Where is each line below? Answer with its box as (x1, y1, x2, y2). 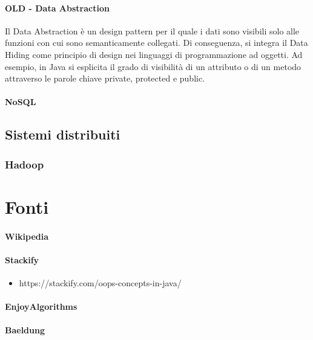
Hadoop (5, 156, 44, 172)
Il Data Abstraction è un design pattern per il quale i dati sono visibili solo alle (5, 24, 300, 37)
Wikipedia (5, 229, 49, 242)
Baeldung (5, 324, 45, 336)
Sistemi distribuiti (5, 125, 120, 144)
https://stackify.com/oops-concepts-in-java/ (19, 276, 182, 289)
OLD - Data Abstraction (5, 1, 110, 14)
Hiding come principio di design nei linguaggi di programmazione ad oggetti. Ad (5, 48, 303, 60)
